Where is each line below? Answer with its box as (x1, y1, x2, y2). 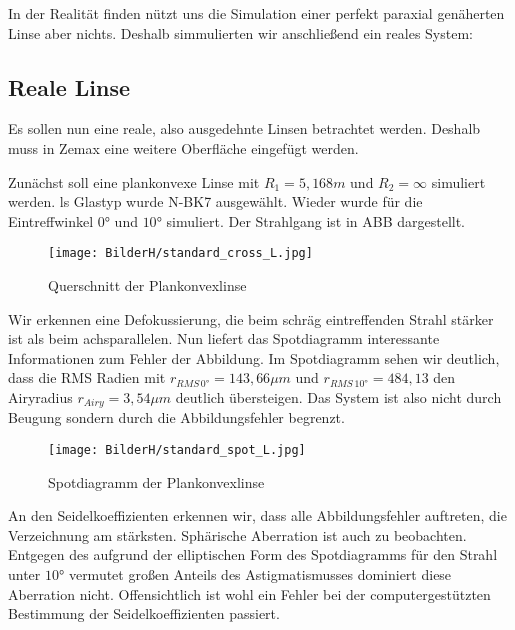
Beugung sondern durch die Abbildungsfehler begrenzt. (8, 407, 345, 428)
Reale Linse (8, 71, 130, 102)
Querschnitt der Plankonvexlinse (48, 275, 247, 296)
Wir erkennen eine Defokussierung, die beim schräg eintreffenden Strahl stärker (8, 308, 494, 329)
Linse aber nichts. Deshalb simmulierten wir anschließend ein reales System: (8, 22, 473, 43)
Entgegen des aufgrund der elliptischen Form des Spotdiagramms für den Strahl (8, 544, 498, 565)
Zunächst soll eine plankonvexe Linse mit (8, 171, 260, 192)
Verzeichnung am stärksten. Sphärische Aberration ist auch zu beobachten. (8, 524, 467, 545)
